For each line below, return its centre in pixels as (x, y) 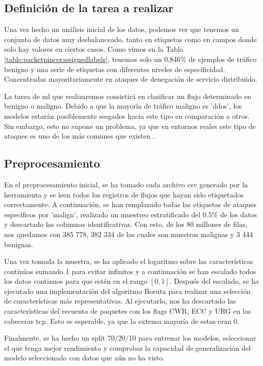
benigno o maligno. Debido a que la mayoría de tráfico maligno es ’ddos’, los (123, 106)
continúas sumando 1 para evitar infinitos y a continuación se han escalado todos (130, 271)
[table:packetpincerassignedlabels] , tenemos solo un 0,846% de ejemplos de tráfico (130, 59)
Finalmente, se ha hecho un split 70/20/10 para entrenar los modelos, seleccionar (130, 338)
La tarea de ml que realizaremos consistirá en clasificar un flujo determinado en (128, 96)
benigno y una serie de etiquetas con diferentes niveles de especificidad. (115, 69)
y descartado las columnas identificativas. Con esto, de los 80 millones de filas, (126, 224)
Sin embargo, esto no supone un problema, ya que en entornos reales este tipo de (130, 126)
